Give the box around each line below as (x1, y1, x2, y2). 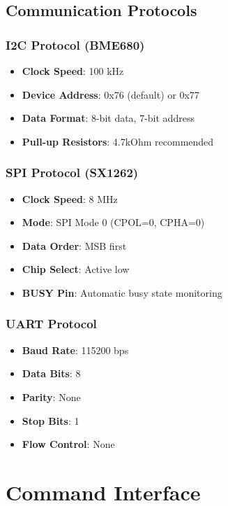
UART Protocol (6, 315, 97, 332)
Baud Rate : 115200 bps (22, 342, 129, 357)
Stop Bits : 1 (22, 413, 79, 428)
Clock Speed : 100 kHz (22, 64, 124, 78)
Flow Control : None (22, 437, 115, 451)
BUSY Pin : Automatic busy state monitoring (22, 285, 222, 300)
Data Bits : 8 (22, 366, 81, 381)
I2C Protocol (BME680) (6, 36, 145, 53)
